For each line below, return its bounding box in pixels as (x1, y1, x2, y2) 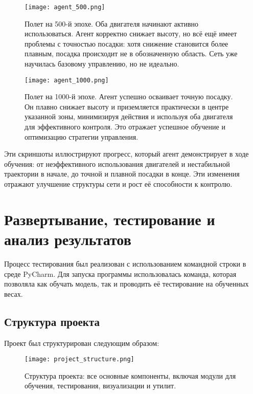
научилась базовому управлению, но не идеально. (25, 58, 179, 69)
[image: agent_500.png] (25, 4, 105, 11)
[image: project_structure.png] (25, 356, 134, 363)
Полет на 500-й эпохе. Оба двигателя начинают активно (25, 18, 198, 29)
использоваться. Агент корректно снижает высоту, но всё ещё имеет (25, 28, 237, 39)
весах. (4, 288, 23, 299)
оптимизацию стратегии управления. (25, 131, 139, 142)
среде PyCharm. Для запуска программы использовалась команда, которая (4, 268, 237, 279)
